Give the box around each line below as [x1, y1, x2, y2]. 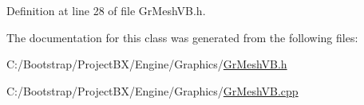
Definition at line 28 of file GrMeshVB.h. [6, 2, 206, 18]
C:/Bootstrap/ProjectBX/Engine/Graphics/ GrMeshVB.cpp [6, 82, 299, 99]
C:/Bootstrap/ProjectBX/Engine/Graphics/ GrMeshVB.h [6, 56, 287, 72]
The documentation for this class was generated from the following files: [6, 29, 358, 45]
